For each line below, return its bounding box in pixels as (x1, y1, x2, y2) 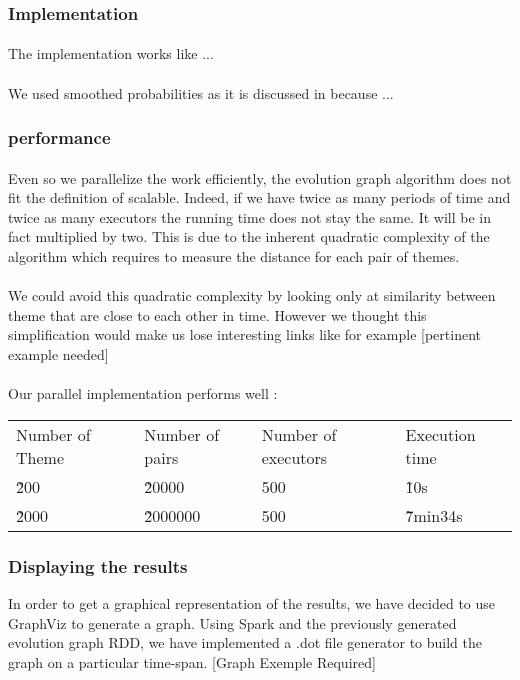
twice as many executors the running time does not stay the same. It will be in (8, 206, 492, 227)
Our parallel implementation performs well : (8, 383, 278, 404)
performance (8, 125, 111, 150)
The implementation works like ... (8, 43, 214, 64)
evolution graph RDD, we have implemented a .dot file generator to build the (8, 632, 482, 653)
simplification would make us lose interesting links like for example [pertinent (8, 324, 482, 345)
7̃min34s (405, 503, 463, 527)
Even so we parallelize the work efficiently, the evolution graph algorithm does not (8, 167, 512, 188)
